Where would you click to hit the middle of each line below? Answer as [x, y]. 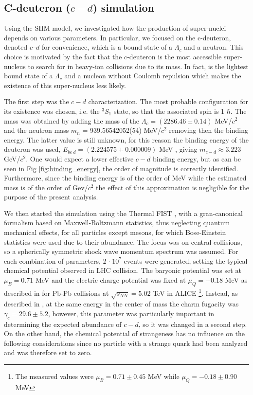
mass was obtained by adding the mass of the [72, 120]
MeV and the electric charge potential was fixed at [110, 280]
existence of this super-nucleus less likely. [65, 85]
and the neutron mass [36, 130]
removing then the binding [208, 130]
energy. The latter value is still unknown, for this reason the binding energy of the [126, 139]
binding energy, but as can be [197, 158]
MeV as [236, 280]
